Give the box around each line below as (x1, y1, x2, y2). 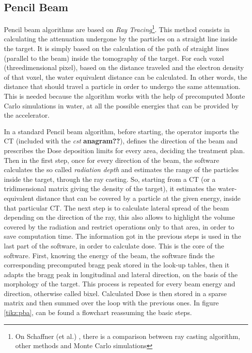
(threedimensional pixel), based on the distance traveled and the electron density (4, 62, 244, 72)
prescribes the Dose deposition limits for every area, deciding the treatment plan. (4, 145, 245, 155)
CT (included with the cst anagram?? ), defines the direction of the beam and (4, 136, 238, 146)
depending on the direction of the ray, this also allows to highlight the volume (4, 212, 235, 222)
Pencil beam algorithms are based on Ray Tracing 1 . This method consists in (4, 23, 230, 34)
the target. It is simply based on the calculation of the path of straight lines (4, 43, 229, 53)
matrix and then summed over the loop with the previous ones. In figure (4, 298, 219, 308)
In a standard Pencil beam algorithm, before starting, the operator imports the (4, 126, 239, 136)
